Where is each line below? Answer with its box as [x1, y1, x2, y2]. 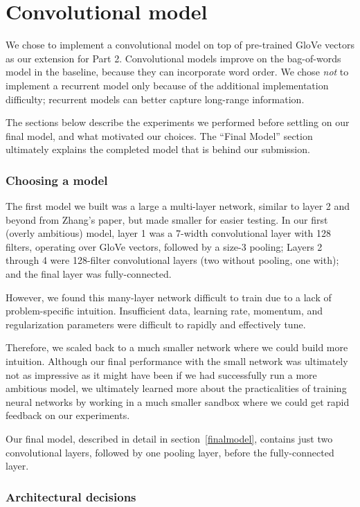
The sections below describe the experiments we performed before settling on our [6, 115, 350, 130]
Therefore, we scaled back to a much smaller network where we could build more [6, 340, 348, 355]
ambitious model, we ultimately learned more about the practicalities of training [6, 381, 347, 395]
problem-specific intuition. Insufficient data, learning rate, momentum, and [6, 303, 323, 318]
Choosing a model [6, 171, 108, 188]
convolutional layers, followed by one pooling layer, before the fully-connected [6, 445, 334, 459]
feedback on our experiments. [6, 408, 130, 423]
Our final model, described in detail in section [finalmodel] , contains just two [6, 432, 333, 445]
